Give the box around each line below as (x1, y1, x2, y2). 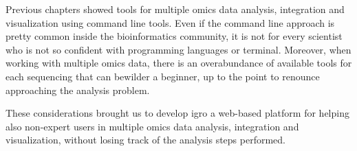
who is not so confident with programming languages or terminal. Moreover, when (6, 42, 351, 56)
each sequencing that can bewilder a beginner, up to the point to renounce (6, 69, 320, 83)
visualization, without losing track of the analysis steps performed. (6, 132, 285, 147)
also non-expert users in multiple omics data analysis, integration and (6, 119, 299, 133)
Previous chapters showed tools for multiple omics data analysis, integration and (6, 2, 345, 16)
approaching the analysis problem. (6, 82, 150, 97)
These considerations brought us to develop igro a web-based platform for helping (6, 106, 349, 120)
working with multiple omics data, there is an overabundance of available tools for (6, 56, 352, 70)
